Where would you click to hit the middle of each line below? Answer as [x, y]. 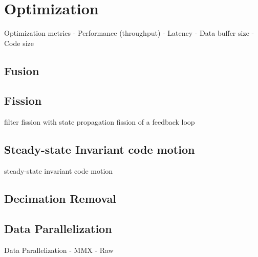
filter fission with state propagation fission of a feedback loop [100, 122]
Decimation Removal [60, 198]
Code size [19, 43]
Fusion [22, 70]
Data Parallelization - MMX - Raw [59, 250]
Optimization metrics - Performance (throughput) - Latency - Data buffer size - [129, 33]
